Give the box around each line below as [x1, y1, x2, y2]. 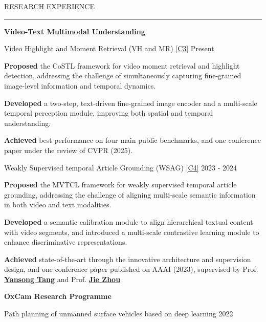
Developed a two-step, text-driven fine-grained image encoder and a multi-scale [4, 97, 257, 108]
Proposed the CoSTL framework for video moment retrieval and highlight [4, 60, 240, 71]
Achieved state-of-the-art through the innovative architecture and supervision [4, 253, 251, 264]
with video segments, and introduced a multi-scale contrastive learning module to [4, 226, 259, 237]
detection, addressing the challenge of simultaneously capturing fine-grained [4, 70, 241, 81]
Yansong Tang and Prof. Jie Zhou [4, 273, 121, 284]
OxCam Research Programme [4, 291, 112, 302]
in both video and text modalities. [4, 199, 112, 210]
